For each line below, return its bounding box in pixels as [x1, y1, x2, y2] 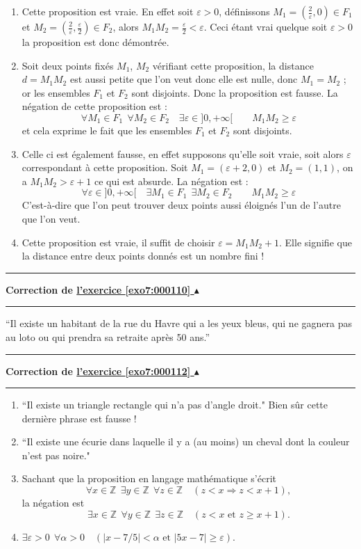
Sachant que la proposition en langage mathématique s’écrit [22, 471, 276, 486]
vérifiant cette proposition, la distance [152, 58, 314, 72]
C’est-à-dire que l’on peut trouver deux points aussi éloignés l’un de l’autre [22, 198, 341, 212]
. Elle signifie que [279, 234, 352, 249]
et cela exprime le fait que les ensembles [22, 122, 192, 137]
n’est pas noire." [22, 447, 90, 462]
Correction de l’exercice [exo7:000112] [6, 363, 191, 378]
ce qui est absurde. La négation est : [94, 173, 249, 188]
